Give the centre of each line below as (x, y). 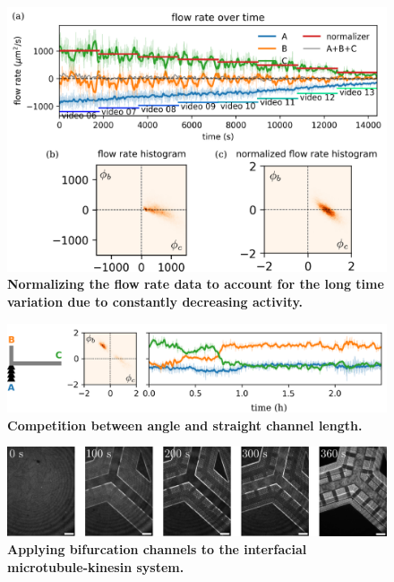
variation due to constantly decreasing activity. (155, 301)
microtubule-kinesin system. (96, 566)
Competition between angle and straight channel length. (185, 425)
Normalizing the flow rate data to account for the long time (196, 284)
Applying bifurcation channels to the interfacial (157, 548)
